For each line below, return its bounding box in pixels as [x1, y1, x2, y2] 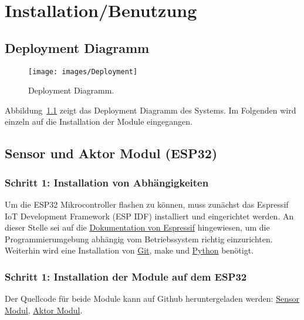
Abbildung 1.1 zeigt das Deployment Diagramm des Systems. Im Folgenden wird [5, 104, 296, 116]
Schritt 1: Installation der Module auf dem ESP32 [5, 269, 247, 284]
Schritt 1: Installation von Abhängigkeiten [5, 175, 209, 189]
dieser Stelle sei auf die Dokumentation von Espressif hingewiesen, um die [5, 221, 270, 234]
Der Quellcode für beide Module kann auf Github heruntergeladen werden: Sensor [5, 292, 299, 305]
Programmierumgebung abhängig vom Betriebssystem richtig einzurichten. [5, 232, 273, 245]
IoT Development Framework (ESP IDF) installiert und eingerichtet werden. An [5, 209, 294, 222]
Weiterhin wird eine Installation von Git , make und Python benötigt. [5, 244, 254, 256]
